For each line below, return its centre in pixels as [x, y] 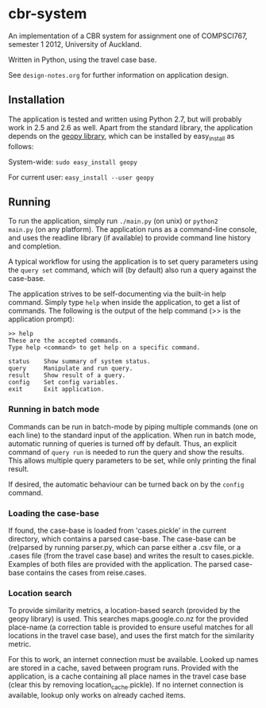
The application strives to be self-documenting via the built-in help [117, 294]
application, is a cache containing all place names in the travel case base [127, 676]
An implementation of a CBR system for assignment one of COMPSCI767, [128, 36]
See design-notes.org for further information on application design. [118, 75]
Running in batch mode [54, 410]
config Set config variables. [64, 383]
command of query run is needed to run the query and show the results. [126, 452]
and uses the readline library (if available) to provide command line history [130, 238]
